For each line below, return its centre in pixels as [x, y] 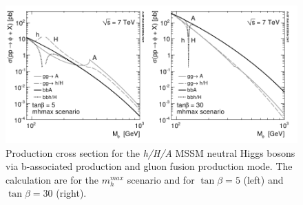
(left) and [263, 179]
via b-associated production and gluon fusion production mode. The [149, 166]
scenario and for [161, 179]
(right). [71, 193]
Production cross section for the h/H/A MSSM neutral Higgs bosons [150, 152]
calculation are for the [52, 179]
